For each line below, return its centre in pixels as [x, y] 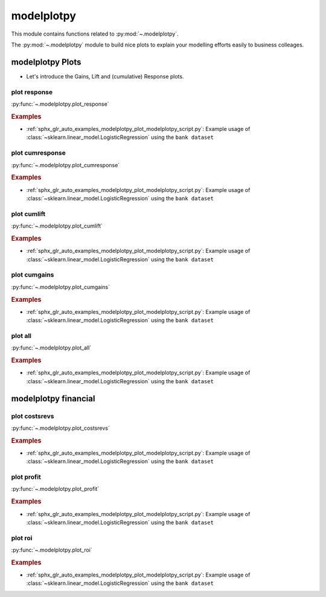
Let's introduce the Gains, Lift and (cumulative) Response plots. [105, 76]
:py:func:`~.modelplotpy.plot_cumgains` [60, 287]
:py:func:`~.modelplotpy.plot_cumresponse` [66, 165]
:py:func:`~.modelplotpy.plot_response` [60, 104]
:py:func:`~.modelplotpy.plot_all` [51, 348]
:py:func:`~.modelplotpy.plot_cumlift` [57, 226]
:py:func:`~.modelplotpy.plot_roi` [52, 550]
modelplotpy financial [53, 398]
